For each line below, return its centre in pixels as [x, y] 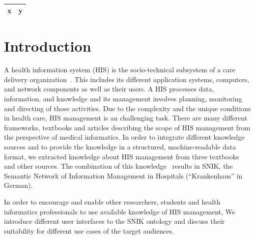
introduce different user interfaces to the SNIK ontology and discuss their [114, 221]
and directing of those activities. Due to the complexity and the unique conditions [127, 108]
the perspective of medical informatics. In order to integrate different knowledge [124, 137]
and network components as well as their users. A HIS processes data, [109, 89]
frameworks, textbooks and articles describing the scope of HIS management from [127, 127]
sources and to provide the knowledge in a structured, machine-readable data [120, 146]
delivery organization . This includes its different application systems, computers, [127, 79]
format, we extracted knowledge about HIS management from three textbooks [122, 156]
